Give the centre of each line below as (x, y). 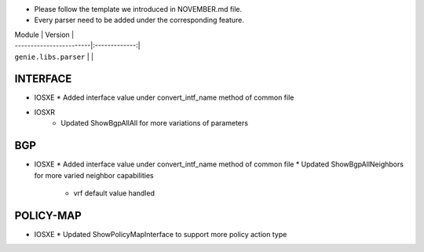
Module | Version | (44, 35)
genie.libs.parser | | (54, 57)
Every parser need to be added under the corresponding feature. (139, 20)
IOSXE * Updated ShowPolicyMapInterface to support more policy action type (161, 234)
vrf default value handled (114, 193)
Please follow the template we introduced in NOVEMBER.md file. (138, 9)
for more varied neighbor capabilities (94, 175)
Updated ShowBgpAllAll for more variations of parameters (155, 123)
